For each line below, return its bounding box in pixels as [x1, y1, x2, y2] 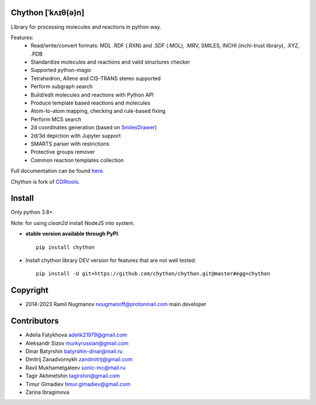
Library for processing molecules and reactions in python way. [11, 23, 162, 30]
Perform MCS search [30, 116, 82, 123]
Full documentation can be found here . [11, 167, 105, 175]
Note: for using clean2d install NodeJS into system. [11, 219, 135, 226]
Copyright [11, 285, 49, 295]
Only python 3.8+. [11, 209, 55, 216]
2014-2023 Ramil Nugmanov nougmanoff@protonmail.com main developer [25, 301, 207, 308]
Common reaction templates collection [30, 157, 124, 164]
